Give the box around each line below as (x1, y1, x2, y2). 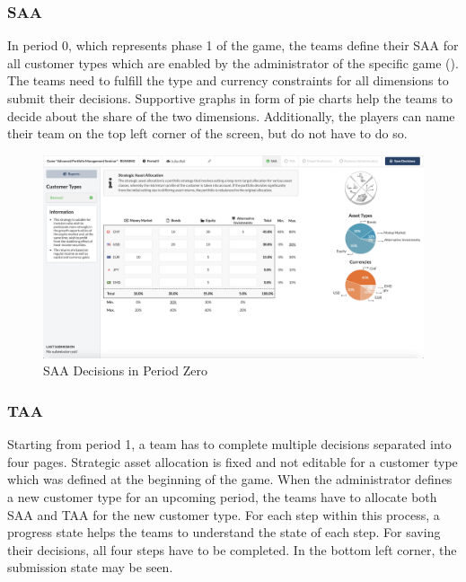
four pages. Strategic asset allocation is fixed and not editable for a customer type (7, 452, 458, 471)
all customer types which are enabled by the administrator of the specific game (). (7, 53, 459, 72)
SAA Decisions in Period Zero (43, 361, 208, 380)
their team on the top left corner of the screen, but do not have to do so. (7, 124, 408, 143)
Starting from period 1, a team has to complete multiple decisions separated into (7, 435, 452, 454)
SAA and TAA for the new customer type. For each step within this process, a (7, 505, 440, 524)
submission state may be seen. (7, 558, 173, 577)
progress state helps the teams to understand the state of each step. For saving (7, 523, 441, 542)
